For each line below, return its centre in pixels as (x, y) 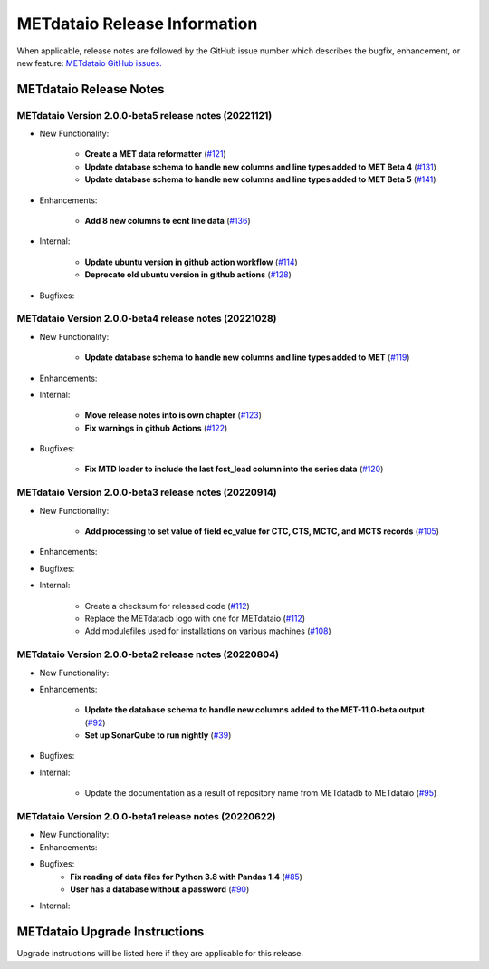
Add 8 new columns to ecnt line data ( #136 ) (168, 221)
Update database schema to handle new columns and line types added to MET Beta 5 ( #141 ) (260, 179)
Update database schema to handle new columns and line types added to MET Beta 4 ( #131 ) (260, 167)
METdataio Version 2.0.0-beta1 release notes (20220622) (146, 816)
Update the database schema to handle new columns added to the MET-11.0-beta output (254, 710)
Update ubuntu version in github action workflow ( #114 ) (191, 262)
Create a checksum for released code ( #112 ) (168, 606)
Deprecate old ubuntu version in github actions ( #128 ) (188, 275)
